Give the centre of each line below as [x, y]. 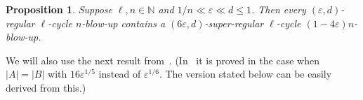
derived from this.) [46, 87]
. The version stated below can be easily [245, 74]
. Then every [278, 9]
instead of [120, 74]
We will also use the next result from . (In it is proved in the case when [163, 60]
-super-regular [234, 23]
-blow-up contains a [124, 23]
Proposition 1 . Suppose [59, 9]
